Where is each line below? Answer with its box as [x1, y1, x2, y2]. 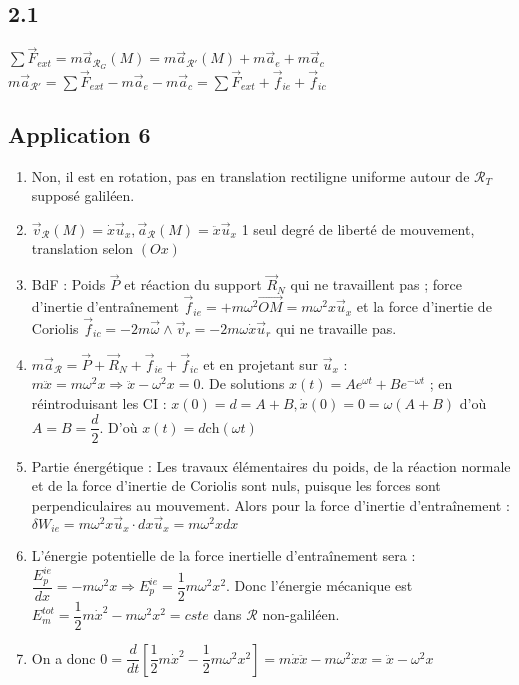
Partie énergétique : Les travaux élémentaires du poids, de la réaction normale [31, 455, 511, 476]
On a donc [31, 647, 96, 668]
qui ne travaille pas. [275, 317, 397, 338]
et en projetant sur [203, 353, 319, 374]
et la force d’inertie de [356, 296, 492, 317]
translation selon [31, 238, 134, 259]
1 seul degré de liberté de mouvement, [241, 218, 475, 239]
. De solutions [200, 373, 285, 394]
